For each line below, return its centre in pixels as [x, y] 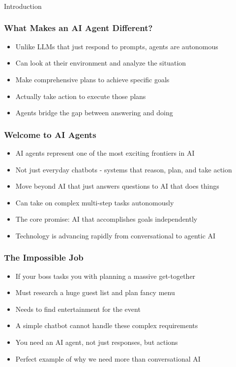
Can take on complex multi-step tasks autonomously [95, 202]
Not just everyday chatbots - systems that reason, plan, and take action [124, 169]
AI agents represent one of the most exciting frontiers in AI [105, 152]
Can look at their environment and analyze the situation [101, 63]
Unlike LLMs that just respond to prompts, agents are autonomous [117, 46]
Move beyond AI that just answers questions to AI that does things [117, 186]
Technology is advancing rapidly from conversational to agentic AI [116, 235]
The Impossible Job [44, 257]
